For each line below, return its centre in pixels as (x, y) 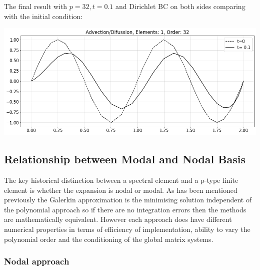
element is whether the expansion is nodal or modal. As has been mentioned (121, 190)
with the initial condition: (43, 16)
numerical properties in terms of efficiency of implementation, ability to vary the (127, 229)
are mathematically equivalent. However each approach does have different (118, 219)
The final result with (36, 6)
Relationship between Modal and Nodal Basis (125, 159)
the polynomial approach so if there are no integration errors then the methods (125, 209)
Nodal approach (37, 261)
